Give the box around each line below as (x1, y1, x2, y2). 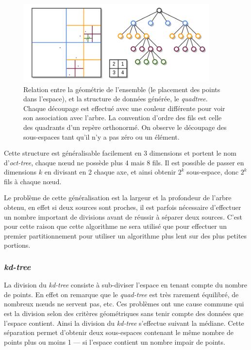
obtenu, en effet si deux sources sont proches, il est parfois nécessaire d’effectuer (4, 202, 241, 212)
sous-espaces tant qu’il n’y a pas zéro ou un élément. (23, 131, 180, 142)
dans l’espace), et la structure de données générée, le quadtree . (23, 94, 208, 104)
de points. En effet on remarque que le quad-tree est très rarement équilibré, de (4, 289, 239, 299)
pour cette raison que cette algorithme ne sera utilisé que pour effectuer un (4, 221, 227, 231)
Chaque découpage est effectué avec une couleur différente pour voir (23, 103, 225, 113)
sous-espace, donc (186, 167, 239, 177)
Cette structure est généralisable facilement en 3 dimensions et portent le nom (4, 148, 236, 158)
